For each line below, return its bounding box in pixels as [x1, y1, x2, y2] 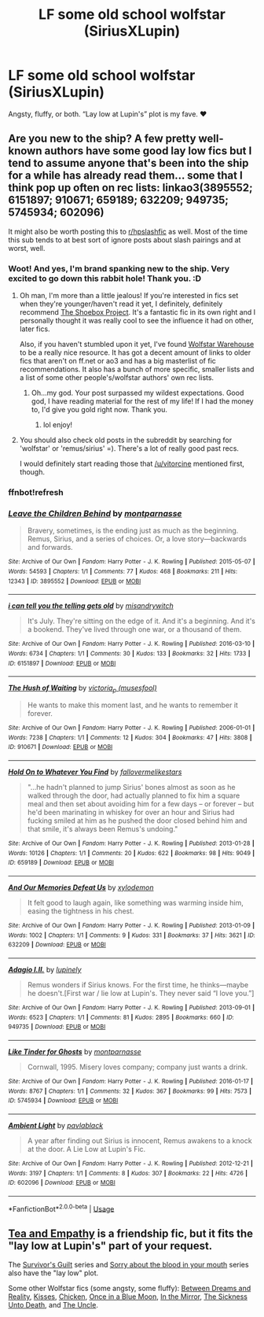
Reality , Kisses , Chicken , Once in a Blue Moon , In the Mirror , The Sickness [8, 1292, 247, 1301]
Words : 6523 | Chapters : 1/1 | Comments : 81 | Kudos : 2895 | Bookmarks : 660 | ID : [8, 1013, 234, 1021]
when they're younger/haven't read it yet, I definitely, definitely [19, 299, 223, 308]
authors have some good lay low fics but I [44, 144, 252, 158]
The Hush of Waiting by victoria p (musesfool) [8, 683, 157, 694]
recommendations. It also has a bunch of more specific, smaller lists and [19, 364, 255, 374]
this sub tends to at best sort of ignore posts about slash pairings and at [8, 234, 241, 245]
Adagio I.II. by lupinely [8, 965, 82, 974]
